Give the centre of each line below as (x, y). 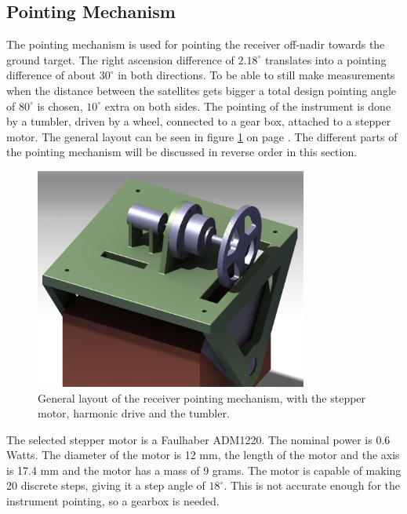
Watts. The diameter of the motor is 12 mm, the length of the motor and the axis (203, 455)
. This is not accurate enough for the (312, 485)
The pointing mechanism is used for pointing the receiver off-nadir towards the (196, 44)
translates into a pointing (325, 59)
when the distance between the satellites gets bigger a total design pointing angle (201, 90)
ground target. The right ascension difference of (120, 59)
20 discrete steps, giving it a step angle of (106, 485)
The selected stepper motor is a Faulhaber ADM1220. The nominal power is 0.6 (198, 439)
